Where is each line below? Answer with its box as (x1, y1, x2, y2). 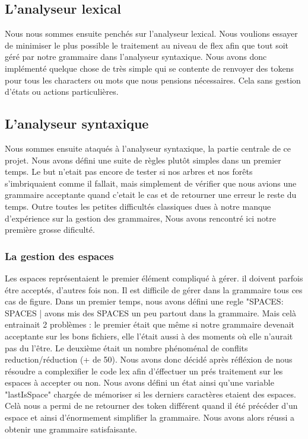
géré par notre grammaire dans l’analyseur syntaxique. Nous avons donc (5, 50, 267, 63)
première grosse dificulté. (5, 223, 95, 236)
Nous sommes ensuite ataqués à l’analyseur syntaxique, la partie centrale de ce (5, 142, 291, 154)
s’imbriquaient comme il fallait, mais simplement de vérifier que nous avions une (5, 177, 297, 189)
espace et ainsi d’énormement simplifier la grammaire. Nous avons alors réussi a (5, 411, 295, 424)
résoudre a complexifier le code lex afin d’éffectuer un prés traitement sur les (5, 364, 283, 377)
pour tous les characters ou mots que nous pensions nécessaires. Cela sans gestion (5, 73, 301, 86)
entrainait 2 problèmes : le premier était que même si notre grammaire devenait (5, 318, 295, 331)
